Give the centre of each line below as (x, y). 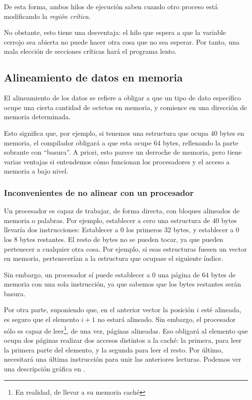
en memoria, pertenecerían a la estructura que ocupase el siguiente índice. (114, 258)
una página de (179, 274)
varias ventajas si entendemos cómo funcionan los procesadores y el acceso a (117, 161)
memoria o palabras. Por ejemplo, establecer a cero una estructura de (107, 220)
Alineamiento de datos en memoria (94, 77)
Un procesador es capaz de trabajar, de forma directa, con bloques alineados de (122, 211)
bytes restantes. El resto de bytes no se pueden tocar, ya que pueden (121, 239)
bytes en (232, 133)
